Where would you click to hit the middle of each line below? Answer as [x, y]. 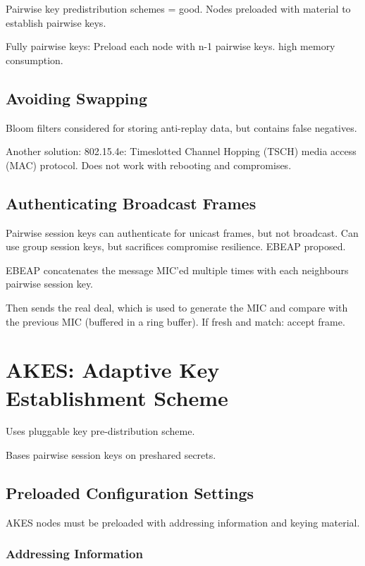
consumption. [35, 60]
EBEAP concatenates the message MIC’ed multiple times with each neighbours [177, 270]
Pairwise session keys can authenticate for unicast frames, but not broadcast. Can [182, 232]
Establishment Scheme [117, 397]
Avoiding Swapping [77, 98]
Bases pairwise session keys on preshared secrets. [111, 455]
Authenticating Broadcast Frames [131, 203]
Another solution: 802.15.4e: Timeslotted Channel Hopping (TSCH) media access [181, 151]
